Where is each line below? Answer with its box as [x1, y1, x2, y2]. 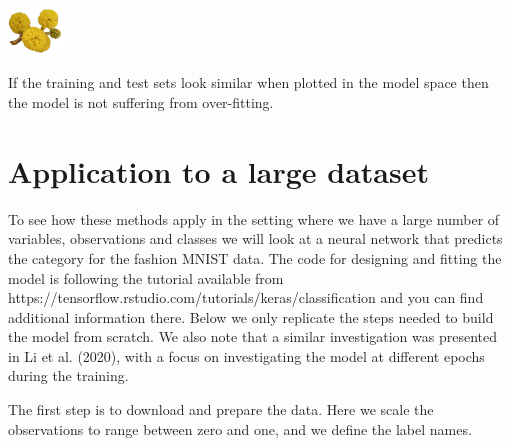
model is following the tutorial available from [8, 267, 284, 288]
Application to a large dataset [8, 150, 429, 191]
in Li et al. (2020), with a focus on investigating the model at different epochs [8, 345, 485, 366]
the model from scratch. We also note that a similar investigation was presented [8, 326, 498, 347]
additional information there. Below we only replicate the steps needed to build [8, 306, 494, 327]
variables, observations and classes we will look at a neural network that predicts [8, 228, 503, 249]
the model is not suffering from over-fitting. [8, 92, 274, 112]
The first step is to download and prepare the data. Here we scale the [8, 399, 434, 420]
